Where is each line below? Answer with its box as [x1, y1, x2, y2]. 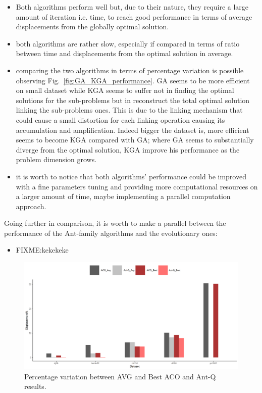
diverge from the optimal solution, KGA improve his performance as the [16, 144, 240, 155]
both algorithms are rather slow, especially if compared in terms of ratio [16, 38, 240, 48]
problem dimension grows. [16, 154, 97, 165]
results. [24, 381, 46, 391]
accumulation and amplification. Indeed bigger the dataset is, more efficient [16, 124, 249, 135]
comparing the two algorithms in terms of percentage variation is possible [16, 65, 244, 75]
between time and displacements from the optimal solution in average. [16, 48, 233, 59]
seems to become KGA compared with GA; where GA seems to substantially [16, 134, 254, 145]
